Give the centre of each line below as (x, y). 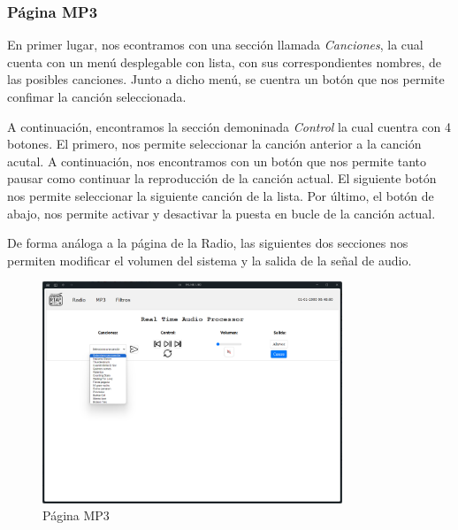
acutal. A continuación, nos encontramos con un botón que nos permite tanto (217, 161)
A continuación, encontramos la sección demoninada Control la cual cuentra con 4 (229, 126)
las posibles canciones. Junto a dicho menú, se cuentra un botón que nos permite (226, 79)
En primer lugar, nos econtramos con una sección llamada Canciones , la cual (215, 45)
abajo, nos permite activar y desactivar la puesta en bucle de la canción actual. (221, 213)
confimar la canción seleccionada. (97, 96)
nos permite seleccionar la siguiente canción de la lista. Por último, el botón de (221, 195)
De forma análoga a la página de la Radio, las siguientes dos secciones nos (208, 243)
